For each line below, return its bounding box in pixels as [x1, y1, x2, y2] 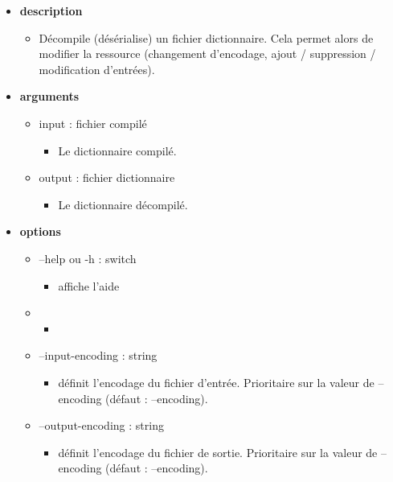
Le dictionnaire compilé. [58, 142, 177, 159]
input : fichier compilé [39, 114, 147, 131]
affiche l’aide [58, 277, 120, 294]
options [19, 223, 61, 240]
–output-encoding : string [39, 417, 164, 434]
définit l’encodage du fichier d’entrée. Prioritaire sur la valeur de [58, 373, 375, 390]
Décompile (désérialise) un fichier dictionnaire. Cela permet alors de [39, 29, 374, 46]
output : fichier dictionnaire [39, 169, 175, 186]
